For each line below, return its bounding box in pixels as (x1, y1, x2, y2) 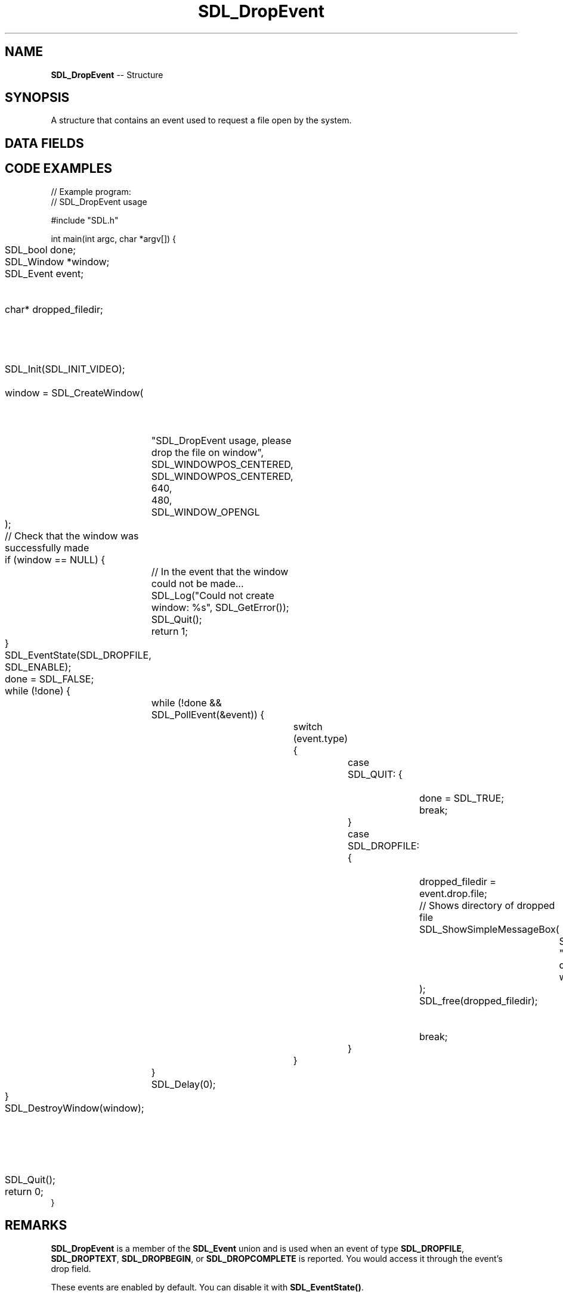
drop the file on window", (151, 446, 264, 458)
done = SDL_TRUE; (419, 792, 504, 804)
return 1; (151, 625, 188, 637)
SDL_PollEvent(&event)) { (151, 708, 265, 721)
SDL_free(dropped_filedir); (419, 994, 538, 1007)
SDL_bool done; (5, 243, 76, 256)
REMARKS (5, 1218, 67, 1233)
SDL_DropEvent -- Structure (51, 69, 163, 80)
